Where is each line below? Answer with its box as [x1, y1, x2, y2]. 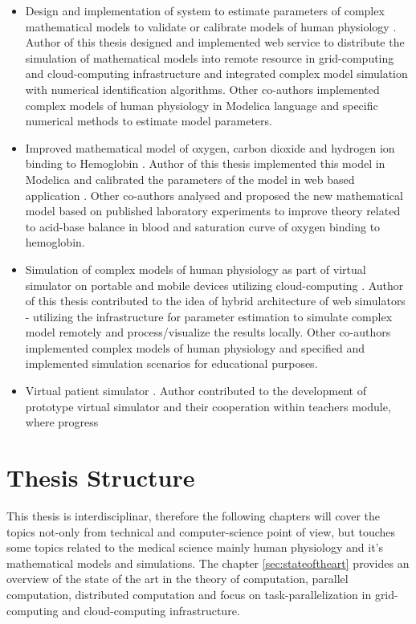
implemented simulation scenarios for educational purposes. [25, 355, 318, 372]
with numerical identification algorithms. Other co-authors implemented [25, 80, 380, 97]
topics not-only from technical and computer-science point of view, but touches [6, 523, 396, 540]
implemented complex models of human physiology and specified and [25, 339, 365, 356]
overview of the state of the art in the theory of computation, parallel [6, 570, 349, 587]
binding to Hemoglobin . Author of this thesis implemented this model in [25, 155, 385, 172]
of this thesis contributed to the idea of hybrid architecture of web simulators [25, 292, 406, 309]
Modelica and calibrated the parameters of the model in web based [25, 170, 355, 187]
